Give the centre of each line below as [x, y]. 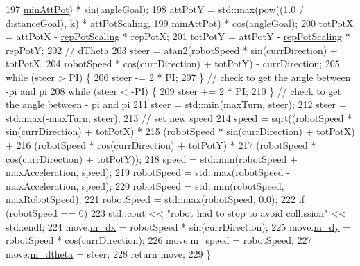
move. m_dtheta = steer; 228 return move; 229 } [109, 253]
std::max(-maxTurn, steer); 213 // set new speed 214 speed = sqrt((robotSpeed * [179, 117]
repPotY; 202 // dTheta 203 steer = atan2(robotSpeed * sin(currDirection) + [172, 50]
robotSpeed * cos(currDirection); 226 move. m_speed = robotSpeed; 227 [159, 240]
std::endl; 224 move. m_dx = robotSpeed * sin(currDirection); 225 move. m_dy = [178, 226]
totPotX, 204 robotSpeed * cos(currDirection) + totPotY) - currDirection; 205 [173, 63]
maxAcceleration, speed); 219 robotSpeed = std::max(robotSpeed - [148, 172]
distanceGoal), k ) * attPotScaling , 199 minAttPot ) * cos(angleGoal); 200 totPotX [180, 23]
